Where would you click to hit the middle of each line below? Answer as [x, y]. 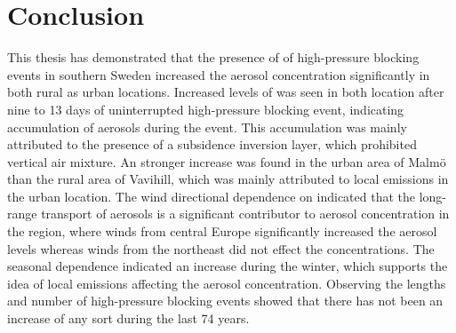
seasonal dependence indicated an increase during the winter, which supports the [228, 266]
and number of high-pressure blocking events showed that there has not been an [225, 301]
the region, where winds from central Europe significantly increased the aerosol [222, 231]
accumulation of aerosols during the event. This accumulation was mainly [207, 127]
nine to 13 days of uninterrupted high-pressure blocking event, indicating [206, 109]
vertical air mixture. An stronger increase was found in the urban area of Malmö [227, 161]
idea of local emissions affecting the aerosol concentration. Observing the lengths [227, 283]
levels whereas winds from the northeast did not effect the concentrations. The [221, 248]
